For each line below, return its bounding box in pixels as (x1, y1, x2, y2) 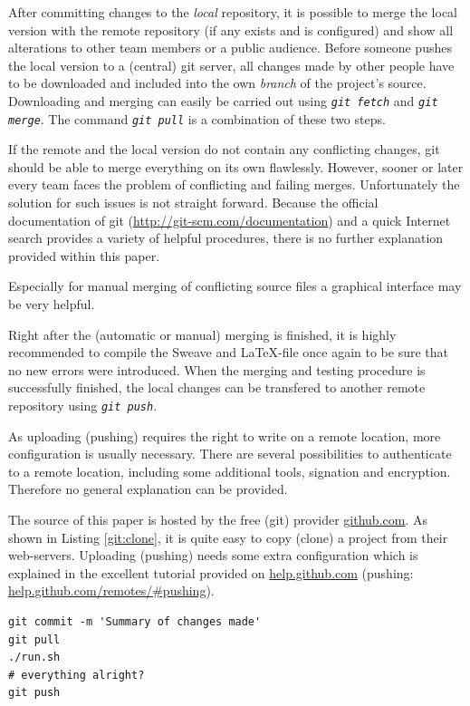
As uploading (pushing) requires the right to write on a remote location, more (8, 426, 441, 445)
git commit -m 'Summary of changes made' (8, 615, 262, 628)
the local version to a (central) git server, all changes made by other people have (8, 55, 455, 74)
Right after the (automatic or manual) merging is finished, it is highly (8, 324, 397, 343)
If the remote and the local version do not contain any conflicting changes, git (8, 140, 440, 159)
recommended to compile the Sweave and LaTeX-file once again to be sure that (8, 343, 449, 362)
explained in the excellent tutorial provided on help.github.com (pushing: (8, 563, 414, 582)
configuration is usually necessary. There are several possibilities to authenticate (8, 444, 452, 463)
